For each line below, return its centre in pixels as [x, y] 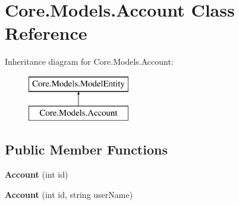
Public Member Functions [86, 149]
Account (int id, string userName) [69, 194]
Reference [46, 33]
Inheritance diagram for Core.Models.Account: [89, 61]
